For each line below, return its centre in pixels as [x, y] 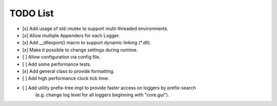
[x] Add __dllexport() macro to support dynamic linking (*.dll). [87, 43]
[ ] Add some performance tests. [57, 64]
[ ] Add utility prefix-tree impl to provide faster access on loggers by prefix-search [109, 88]
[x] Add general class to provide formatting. [68, 71]
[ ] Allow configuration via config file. [61, 57]
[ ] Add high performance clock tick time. [66, 78]
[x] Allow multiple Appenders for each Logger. [71, 35]
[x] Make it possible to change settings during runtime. [80, 50]
